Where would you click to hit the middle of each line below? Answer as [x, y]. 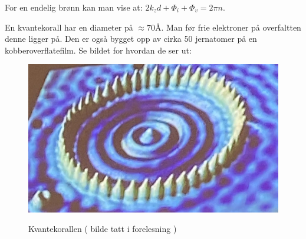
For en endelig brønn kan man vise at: [74, 7]
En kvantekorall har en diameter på [69, 27]
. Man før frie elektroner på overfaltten [231, 27]
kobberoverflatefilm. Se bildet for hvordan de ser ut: [98, 50]
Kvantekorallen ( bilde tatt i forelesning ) [103, 229]
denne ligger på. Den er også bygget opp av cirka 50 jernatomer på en [131, 39]
